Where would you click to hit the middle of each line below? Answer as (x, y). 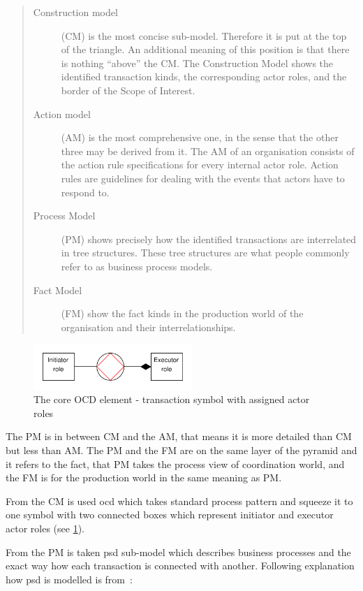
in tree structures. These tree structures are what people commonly (205, 253)
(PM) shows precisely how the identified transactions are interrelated (209, 239)
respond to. (85, 192)
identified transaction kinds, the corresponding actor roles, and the (204, 76)
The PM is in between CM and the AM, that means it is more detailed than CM (179, 436)
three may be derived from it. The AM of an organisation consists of (208, 151)
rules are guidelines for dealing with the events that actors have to (203, 178)
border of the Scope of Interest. (128, 90)
